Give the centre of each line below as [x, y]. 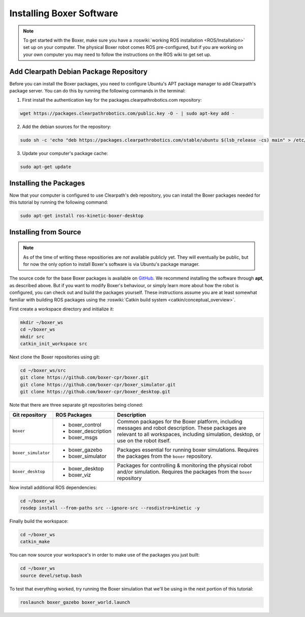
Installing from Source [45, 232]
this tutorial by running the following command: [59, 202]
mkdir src [32, 336]
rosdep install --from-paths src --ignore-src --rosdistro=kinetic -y [110, 508]
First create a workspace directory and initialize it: [62, 309]
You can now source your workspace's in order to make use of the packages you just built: [104, 555]
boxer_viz [80, 475]
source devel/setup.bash [51, 575]
